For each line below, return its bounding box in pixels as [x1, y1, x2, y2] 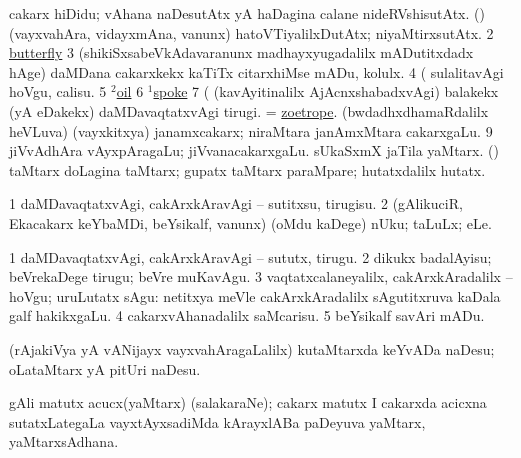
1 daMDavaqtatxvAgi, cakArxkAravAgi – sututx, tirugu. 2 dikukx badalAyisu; [9, 246, 492, 267]
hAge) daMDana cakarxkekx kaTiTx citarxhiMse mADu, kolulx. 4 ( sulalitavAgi [9, 61, 504, 82]
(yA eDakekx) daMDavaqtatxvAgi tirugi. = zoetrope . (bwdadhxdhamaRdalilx [9, 100, 489, 121]
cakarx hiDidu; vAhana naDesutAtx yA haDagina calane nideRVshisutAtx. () [9, 3, 485, 23]
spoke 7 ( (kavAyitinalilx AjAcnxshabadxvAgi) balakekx [153, 81, 499, 102]
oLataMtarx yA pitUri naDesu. [9, 358, 201, 379]
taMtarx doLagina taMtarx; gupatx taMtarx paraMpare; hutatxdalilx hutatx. [9, 159, 486, 180]
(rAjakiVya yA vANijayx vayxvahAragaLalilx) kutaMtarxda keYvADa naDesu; [9, 338, 495, 359]
